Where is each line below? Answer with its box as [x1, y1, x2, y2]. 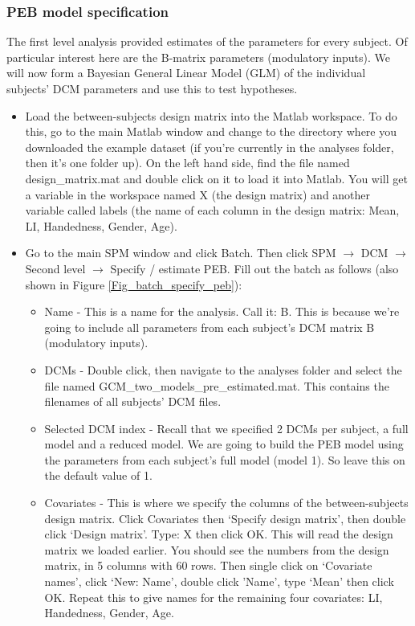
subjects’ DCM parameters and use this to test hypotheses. [6, 80, 298, 96]
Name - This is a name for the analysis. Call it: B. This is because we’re [44, 303, 400, 320]
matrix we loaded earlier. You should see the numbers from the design [44, 541, 389, 558]
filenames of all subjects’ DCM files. [44, 393, 222, 410]
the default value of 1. [44, 467, 153, 484]
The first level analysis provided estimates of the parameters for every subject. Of [6, 33, 408, 50]
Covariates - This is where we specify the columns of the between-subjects [44, 494, 409, 511]
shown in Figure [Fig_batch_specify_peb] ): [25, 276, 242, 293]
